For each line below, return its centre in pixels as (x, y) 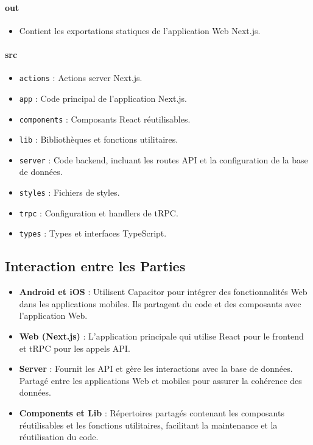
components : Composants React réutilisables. (105, 119)
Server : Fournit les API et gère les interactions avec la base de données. (156, 368)
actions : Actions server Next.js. (81, 78)
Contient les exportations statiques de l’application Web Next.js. (140, 30)
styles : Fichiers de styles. (69, 192)
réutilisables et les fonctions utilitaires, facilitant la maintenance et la (148, 425)
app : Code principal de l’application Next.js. (103, 98)
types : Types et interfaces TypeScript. (93, 233)
